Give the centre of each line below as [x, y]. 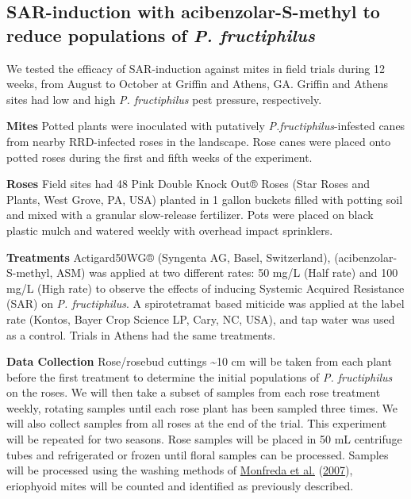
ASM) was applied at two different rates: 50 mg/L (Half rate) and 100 [227, 273]
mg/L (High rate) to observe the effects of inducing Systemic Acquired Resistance [205, 288]
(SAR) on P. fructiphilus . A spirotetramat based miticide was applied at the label [205, 303]
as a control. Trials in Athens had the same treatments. [141, 334]
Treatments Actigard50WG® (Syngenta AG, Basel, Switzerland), [169, 257]
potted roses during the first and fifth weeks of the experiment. [159, 157]
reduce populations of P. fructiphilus [161, 35]
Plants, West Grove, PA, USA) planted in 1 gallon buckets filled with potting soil [205, 199]
